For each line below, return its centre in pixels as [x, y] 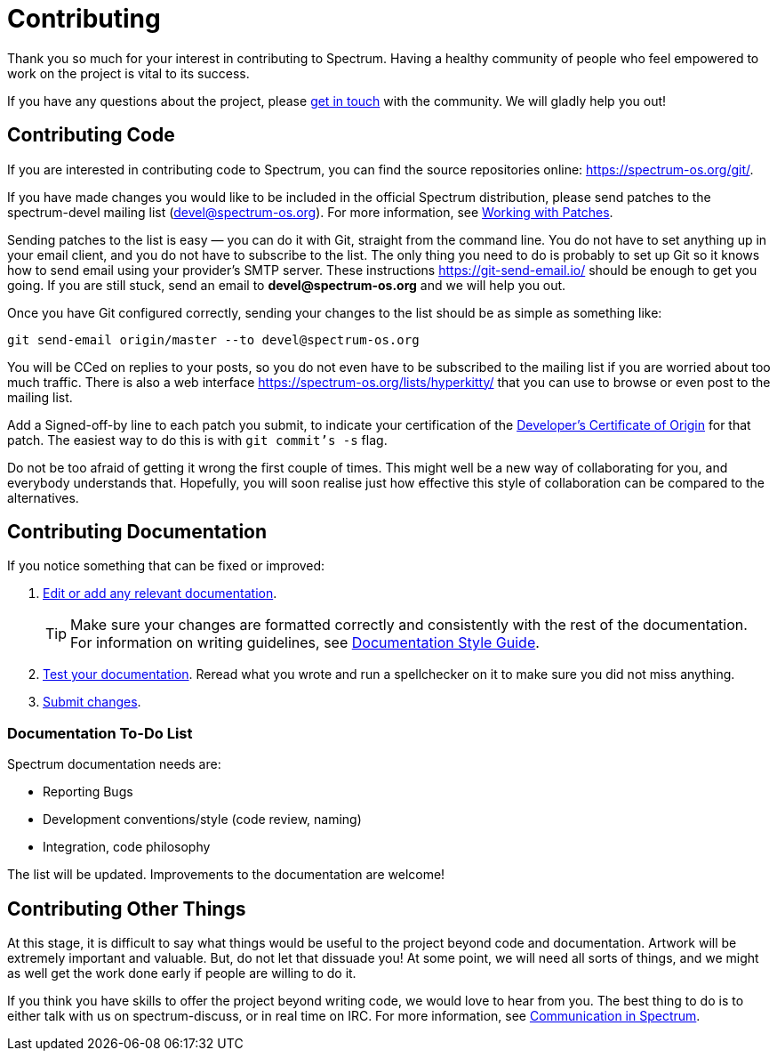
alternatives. [43, 497]
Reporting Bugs [88, 792]
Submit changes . [92, 702]
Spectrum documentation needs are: [114, 764]
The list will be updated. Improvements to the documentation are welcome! [226, 875]
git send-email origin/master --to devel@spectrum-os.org [213, 339]
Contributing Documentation [137, 532]
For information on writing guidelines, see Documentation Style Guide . [305, 643]
